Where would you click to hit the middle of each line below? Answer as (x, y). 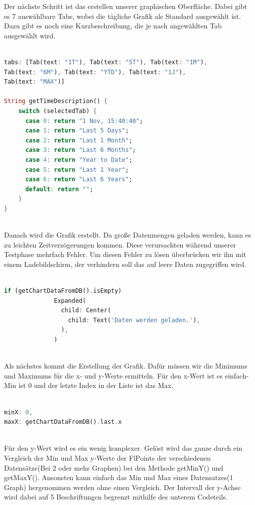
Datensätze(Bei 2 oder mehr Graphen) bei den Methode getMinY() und (114, 467)
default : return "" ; (59, 189)
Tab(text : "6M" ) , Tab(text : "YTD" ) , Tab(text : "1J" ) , (95, 72)
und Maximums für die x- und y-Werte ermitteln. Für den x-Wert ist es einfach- (127, 375)
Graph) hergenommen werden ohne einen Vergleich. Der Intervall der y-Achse (123, 487)
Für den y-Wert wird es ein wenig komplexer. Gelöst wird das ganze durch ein (123, 448)
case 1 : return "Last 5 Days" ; (77, 131)
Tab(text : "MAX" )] (34, 82)
